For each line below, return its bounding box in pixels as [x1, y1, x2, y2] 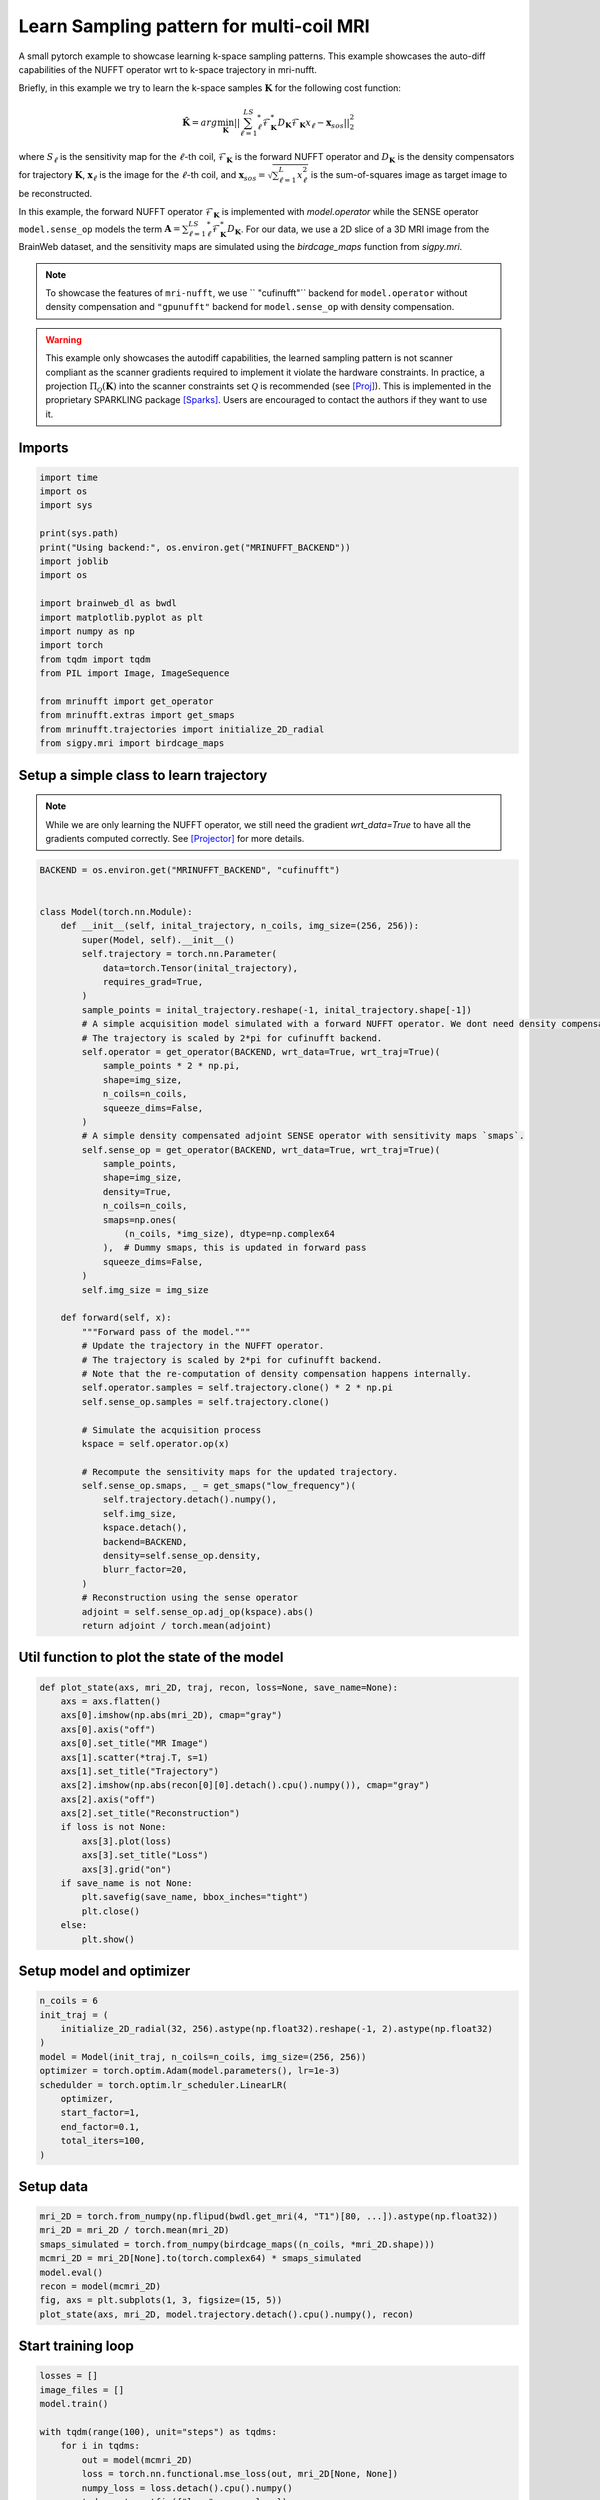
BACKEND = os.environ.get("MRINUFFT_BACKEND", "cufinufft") [39, 864, 341, 875]
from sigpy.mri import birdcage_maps [39, 738, 225, 749]
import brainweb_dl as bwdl [39, 598, 177, 609]
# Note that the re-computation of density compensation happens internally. [81, 1368, 472, 1379]
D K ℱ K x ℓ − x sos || [277, 116, 350, 130]
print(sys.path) [39, 528, 120, 539]
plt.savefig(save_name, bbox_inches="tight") [81, 1891, 309, 1903]
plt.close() [81, 1905, 140, 1917]
